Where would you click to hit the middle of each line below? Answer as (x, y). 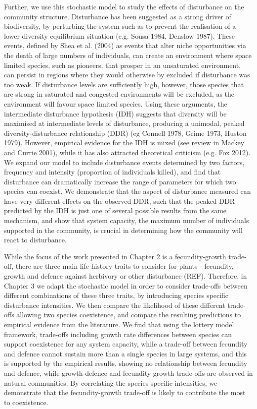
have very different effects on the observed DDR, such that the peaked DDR (119, 201)
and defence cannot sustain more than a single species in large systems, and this (126, 353)
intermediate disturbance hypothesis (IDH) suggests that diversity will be (115, 113)
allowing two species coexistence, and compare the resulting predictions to (129, 315)
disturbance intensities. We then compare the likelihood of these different (115, 305)
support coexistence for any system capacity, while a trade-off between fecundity (126, 344)
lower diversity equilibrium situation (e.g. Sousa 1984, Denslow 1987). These (119, 35)
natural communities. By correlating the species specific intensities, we (111, 382)
